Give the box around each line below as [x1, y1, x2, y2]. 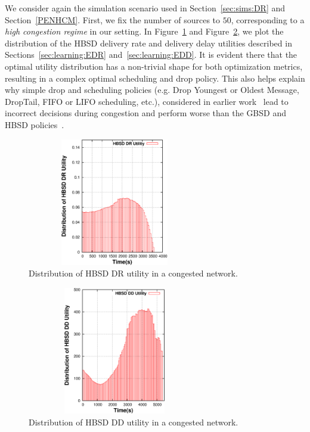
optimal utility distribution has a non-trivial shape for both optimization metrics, [5, 60, 303, 72]
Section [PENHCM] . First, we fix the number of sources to [5, 13, 221, 26]
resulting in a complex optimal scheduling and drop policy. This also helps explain [5, 72, 305, 84]
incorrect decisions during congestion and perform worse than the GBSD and [5, 107, 286, 119]
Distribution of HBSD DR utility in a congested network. [29, 267, 238, 279]
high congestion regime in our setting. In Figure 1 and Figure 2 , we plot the [5, 25, 284, 38]
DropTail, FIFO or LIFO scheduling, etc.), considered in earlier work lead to [5, 95, 289, 107]
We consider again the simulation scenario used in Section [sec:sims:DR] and [5, 2, 286, 14]
